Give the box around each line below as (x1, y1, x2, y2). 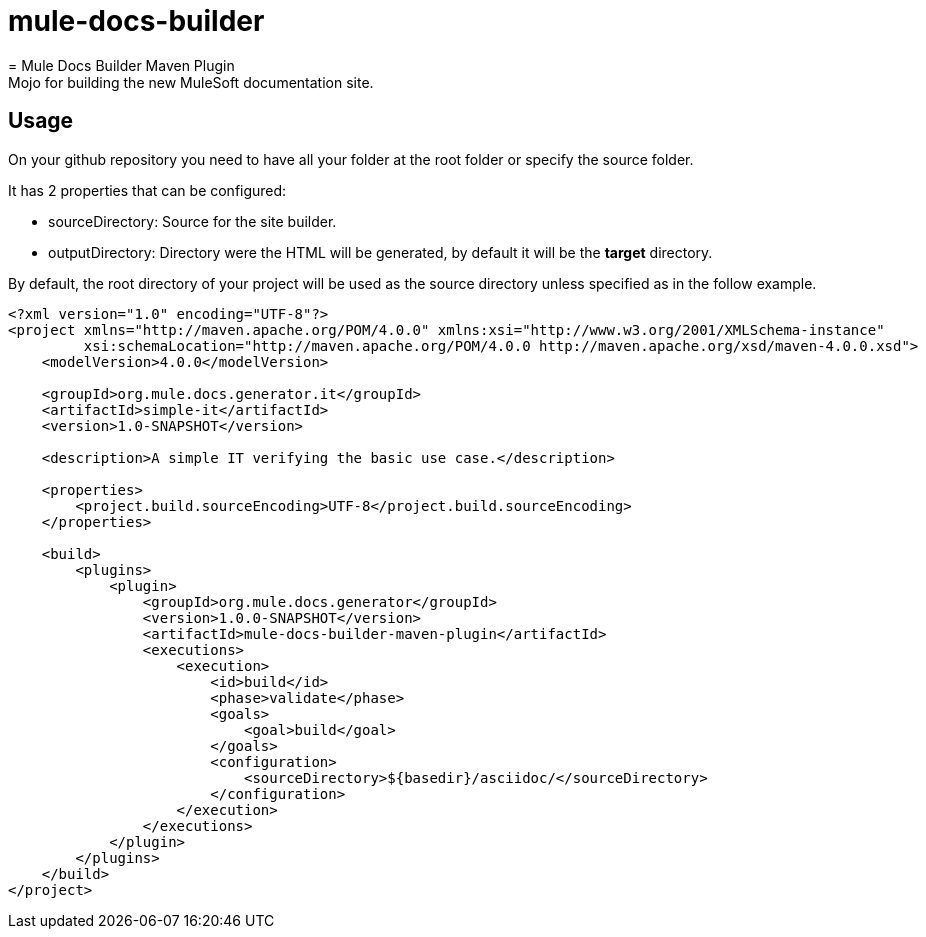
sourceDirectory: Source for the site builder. (48, 212, 337, 230)
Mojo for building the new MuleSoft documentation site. (8, 73, 374, 91)
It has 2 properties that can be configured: (8, 181, 287, 199)
